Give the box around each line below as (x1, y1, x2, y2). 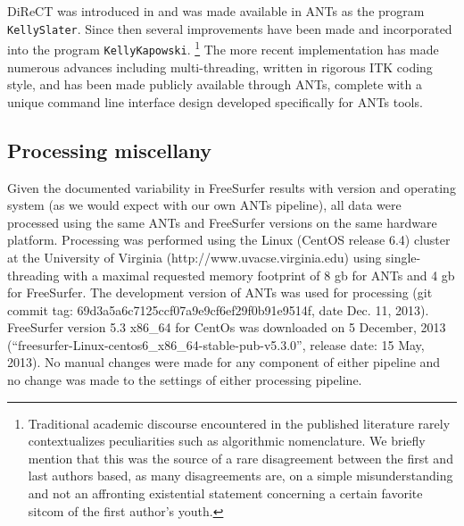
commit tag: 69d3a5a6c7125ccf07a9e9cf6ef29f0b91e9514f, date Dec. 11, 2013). (7, 300, 429, 319)
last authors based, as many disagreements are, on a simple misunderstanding (28, 466, 453, 485)
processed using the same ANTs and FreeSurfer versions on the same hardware (7, 213, 437, 231)
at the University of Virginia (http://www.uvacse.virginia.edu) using (7, 247, 382, 266)
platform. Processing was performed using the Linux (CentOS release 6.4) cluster (7, 230, 451, 249)
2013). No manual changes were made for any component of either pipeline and (7, 353, 441, 372)
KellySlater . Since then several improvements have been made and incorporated (7, 19, 452, 38)
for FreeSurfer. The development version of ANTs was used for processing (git (7, 283, 433, 302)
